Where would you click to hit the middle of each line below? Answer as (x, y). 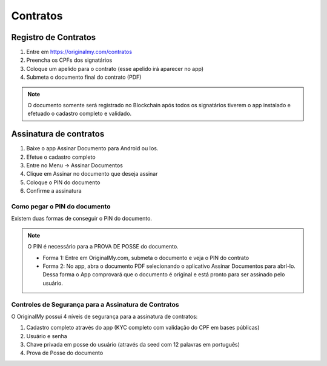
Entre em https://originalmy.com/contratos (79, 52)
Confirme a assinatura (54, 191)
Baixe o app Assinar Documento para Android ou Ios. (92, 148)
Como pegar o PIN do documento (61, 207)
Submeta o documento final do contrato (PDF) (84, 77)
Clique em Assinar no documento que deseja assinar (92, 174)
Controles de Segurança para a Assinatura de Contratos (95, 304)
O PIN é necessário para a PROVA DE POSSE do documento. (103, 247)
